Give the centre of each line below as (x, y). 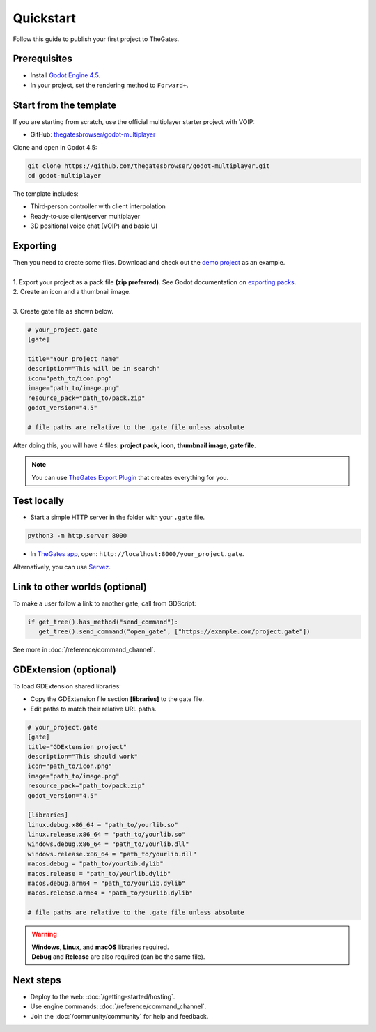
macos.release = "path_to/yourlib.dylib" (99, 873)
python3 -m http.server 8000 (77, 536)
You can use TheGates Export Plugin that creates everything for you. (130, 477)
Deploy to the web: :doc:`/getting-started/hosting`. (103, 996)
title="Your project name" (73, 359)
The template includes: (46, 193)
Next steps (37, 980)
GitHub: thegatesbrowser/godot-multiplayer (93, 134)
